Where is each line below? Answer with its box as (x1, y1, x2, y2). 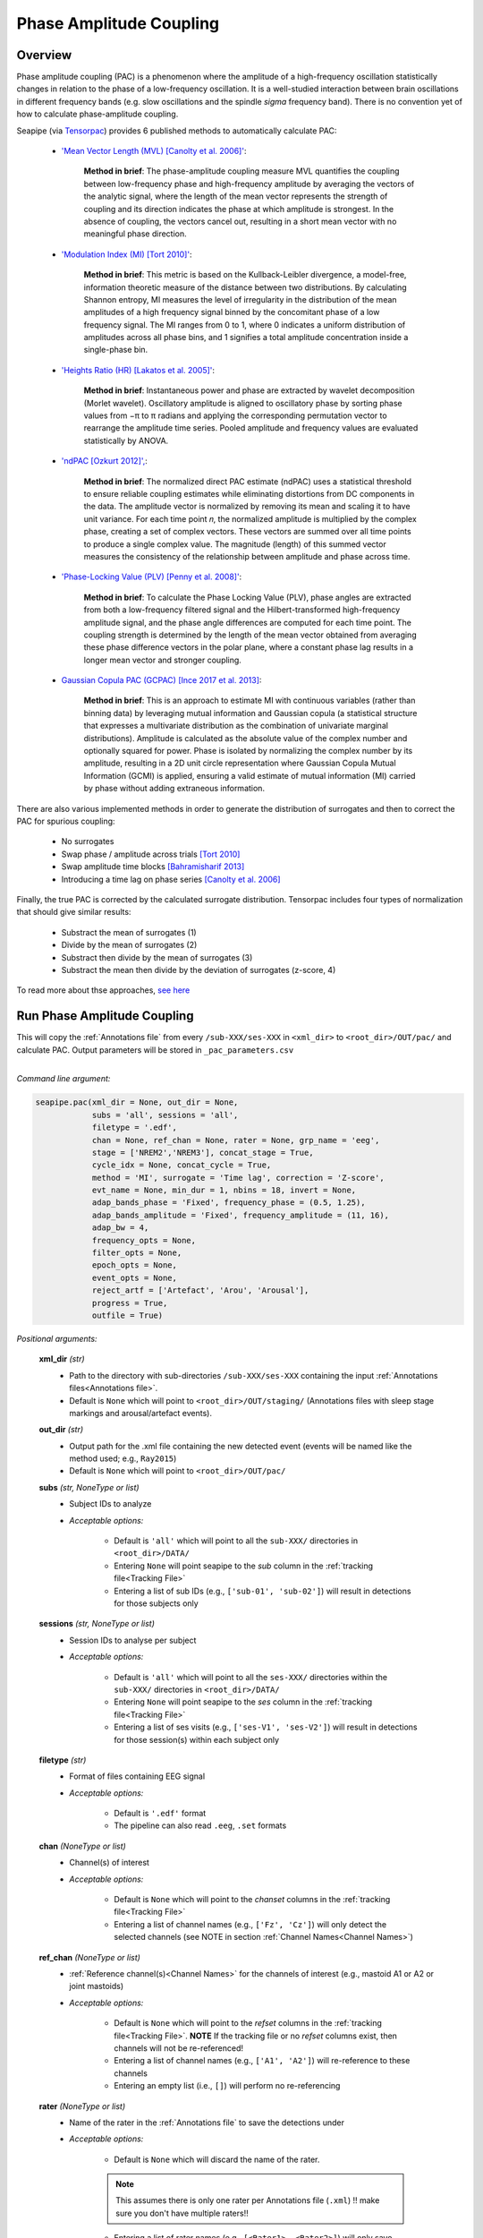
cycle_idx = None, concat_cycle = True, (91, 1160, 272, 1170)
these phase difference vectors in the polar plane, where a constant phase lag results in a (83, 642, 414, 653)
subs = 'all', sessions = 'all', (91, 1110, 239, 1120)
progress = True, (91, 1298, 168, 1308)
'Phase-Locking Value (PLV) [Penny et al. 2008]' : (61, 571, 242, 582)
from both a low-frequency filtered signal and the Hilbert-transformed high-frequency (83, 604, 401, 615)
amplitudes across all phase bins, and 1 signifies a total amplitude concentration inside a (83, 332, 409, 343)
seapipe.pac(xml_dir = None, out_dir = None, (35, 1098, 239, 1107)
